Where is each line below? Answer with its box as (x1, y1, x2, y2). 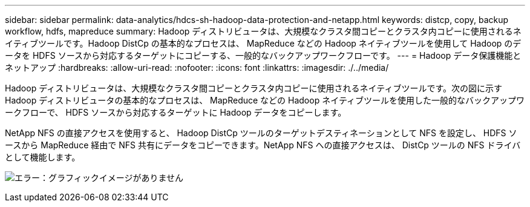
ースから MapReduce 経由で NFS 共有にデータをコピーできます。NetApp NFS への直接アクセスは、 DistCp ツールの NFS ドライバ (5, 140, 521, 150)
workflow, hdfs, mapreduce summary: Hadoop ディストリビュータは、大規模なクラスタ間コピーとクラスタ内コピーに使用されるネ (5, 26, 522, 36)
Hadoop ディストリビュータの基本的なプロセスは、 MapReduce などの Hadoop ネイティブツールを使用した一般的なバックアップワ (5, 95, 525, 105)
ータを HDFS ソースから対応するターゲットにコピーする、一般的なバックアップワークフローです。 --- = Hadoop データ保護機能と (5, 50, 522, 61)
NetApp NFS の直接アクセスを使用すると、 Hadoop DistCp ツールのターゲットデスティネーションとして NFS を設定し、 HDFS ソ (5, 128, 517, 138)
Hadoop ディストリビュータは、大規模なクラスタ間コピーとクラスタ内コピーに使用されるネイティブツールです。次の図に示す (5, 83, 503, 93)
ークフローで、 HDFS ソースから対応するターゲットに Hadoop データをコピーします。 (5, 107, 347, 117)
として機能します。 (5, 152, 80, 162)
